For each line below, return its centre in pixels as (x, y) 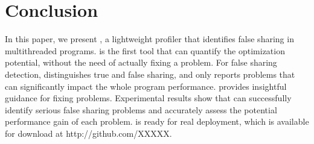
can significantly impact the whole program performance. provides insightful (146, 86)
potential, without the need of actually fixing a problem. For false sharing (141, 62)
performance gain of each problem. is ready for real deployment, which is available (157, 121)
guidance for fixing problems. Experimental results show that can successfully (148, 98)
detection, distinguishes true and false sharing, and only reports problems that (150, 74)
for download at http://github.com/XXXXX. (88, 133)
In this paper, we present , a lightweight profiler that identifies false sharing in (149, 39)
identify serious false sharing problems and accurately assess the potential (141, 109)
